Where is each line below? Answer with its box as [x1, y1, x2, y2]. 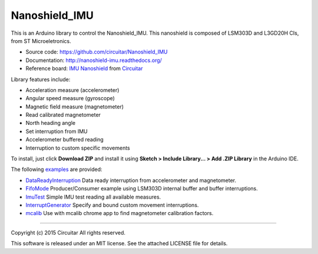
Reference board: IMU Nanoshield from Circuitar [25, 65, 143, 72]
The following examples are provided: [11, 166, 102, 173]
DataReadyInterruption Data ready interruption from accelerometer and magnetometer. [25, 177, 237, 184]
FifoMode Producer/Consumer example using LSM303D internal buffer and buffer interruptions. [25, 185, 259, 192]
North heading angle [25, 120, 76, 127]
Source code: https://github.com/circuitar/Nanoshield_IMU [25, 48, 168, 55]
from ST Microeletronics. [11, 37, 71, 44]
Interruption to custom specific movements [25, 144, 130, 151]
